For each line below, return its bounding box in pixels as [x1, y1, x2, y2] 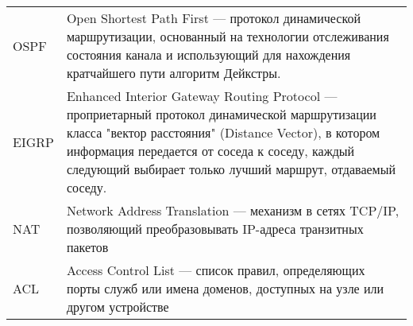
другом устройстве [66, 297, 169, 316]
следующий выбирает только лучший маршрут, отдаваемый [66, 160, 396, 178]
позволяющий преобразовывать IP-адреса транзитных [66, 219, 364, 238]
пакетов [66, 238, 109, 256]
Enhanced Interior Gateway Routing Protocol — [66, 87, 338, 105]
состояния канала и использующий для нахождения [66, 45, 351, 64]
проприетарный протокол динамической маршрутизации [66, 105, 376, 123]
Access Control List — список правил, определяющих [66, 261, 365, 279]
